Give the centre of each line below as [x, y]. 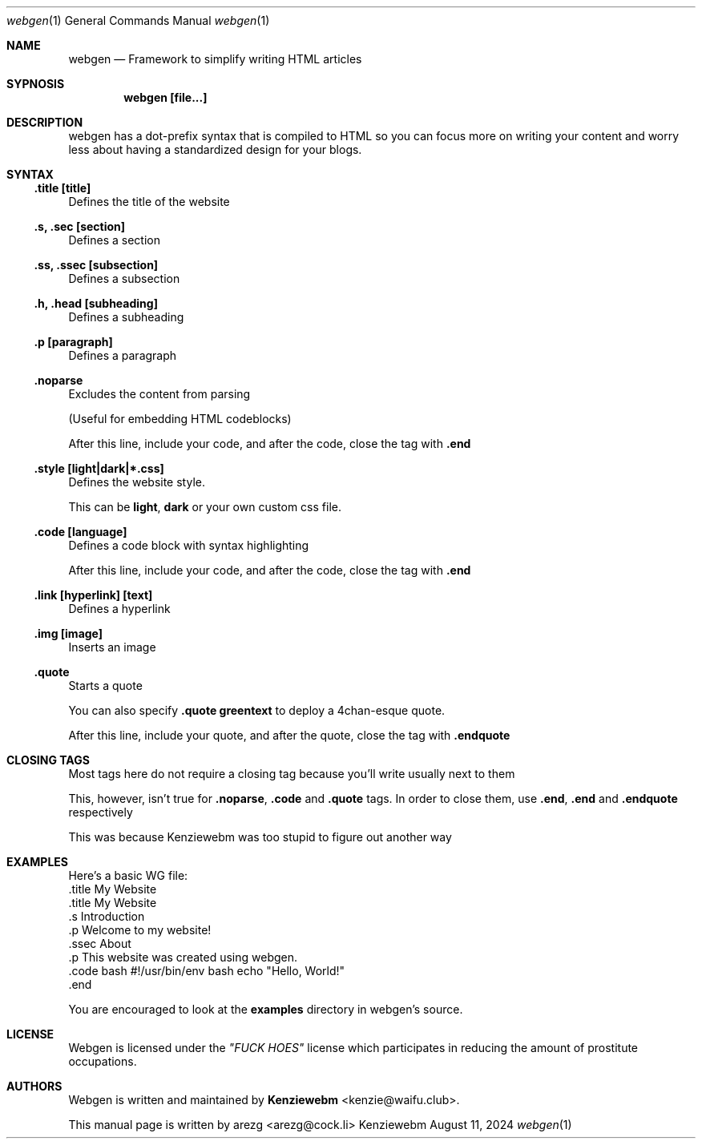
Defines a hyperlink [119, 609]
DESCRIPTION [45, 122]
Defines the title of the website [149, 202]
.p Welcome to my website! [140, 930]
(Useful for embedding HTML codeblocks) [180, 419]
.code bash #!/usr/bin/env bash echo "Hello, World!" [207, 971]
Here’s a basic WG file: [128, 875]
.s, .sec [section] [80, 226]
